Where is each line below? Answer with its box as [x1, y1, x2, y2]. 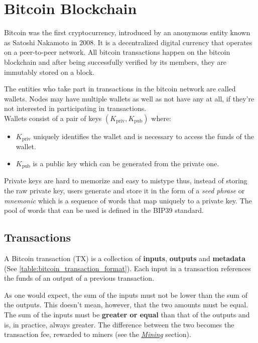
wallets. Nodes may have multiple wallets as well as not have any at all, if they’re [4, 93, 254, 103]
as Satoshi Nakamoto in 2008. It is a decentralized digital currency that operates [4, 37, 252, 47]
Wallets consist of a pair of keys [4, 112, 102, 123]
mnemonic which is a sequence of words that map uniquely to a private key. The [4, 195, 252, 205]
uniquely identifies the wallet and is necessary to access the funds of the [33, 131, 254, 141]
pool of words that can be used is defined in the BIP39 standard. [4, 205, 204, 215]
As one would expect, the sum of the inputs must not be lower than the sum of [4, 289, 247, 300]
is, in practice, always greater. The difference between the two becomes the [4, 319, 234, 329]
